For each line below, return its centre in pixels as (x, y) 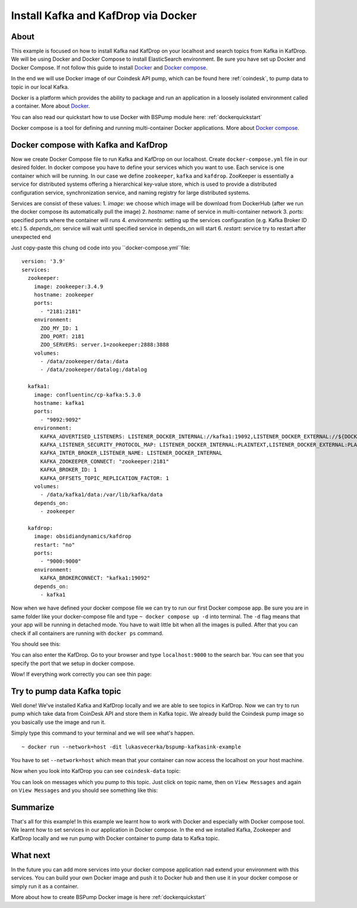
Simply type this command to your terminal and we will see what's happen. (103, 733)
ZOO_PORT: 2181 (62, 336)
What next (31, 855)
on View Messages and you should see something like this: (84, 790)
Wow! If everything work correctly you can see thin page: (81, 674)
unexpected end (31, 237)
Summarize (33, 807)
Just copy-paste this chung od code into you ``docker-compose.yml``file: (101, 248)
